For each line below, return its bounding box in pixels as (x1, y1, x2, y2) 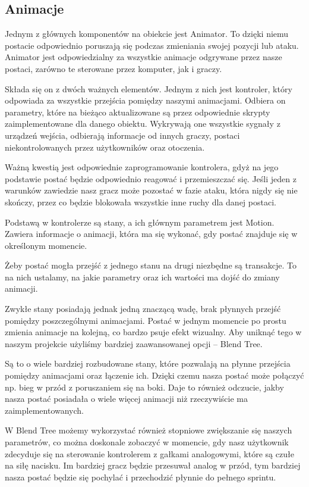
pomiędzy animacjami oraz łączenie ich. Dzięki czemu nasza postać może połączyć (5, 369, 304, 382)
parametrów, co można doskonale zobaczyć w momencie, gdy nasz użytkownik (5, 436, 289, 448)
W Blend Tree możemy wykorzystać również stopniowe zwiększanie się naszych (5, 424, 292, 436)
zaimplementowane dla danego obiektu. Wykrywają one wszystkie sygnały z (5, 117, 280, 130)
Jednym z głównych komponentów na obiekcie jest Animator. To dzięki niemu (5, 27, 289, 40)
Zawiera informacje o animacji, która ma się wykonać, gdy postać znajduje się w (5, 227, 298, 240)
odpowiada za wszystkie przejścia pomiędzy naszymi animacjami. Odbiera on (5, 94, 286, 107)
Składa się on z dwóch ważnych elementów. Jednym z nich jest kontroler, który (5, 82, 292, 95)
